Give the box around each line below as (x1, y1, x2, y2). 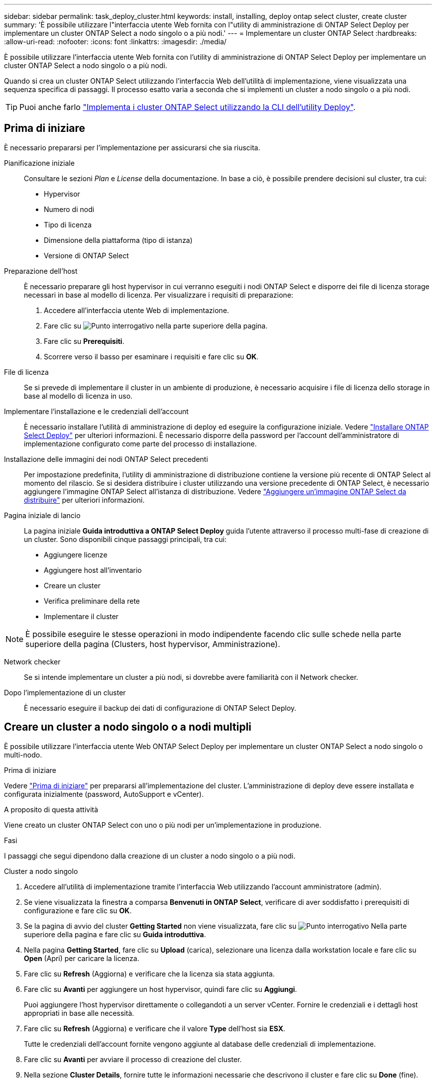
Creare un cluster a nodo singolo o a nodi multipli (4, 721, 252, 734)
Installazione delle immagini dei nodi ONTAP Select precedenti (4, 454, 208, 463)
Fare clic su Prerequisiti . (44, 336, 124, 345)
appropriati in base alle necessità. (24, 1008, 134, 1017)
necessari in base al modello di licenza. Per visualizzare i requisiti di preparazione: (24, 290, 294, 299)
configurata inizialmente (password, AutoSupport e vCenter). (4, 789, 204, 798)
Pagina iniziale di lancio (4, 511, 81, 520)
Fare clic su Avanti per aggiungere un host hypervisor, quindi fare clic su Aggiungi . (24, 984, 297, 993)
